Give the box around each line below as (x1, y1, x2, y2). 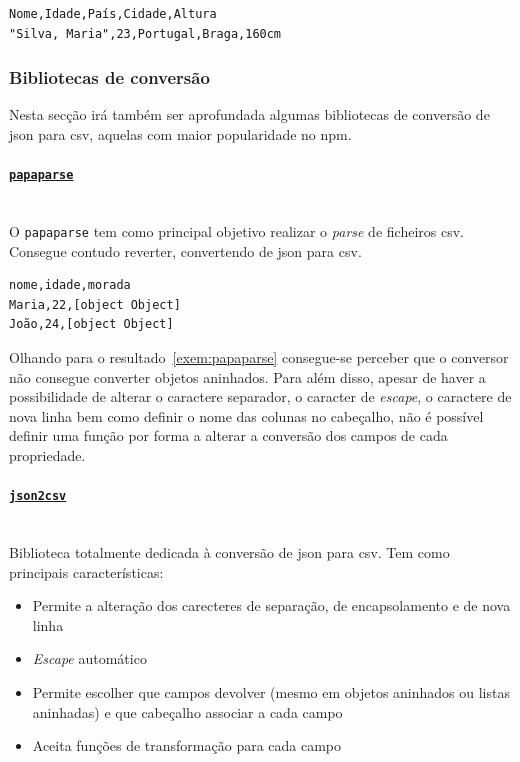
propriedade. (9, 445, 86, 466)
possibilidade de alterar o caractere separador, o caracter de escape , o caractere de (9, 386, 512, 407)
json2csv (9, 489, 67, 504)
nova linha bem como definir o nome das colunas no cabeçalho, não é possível (9, 405, 484, 426)
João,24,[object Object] (9, 317, 174, 332)
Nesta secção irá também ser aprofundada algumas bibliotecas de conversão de (9, 104, 490, 125)
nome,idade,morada (9, 278, 131, 293)
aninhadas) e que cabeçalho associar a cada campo (32, 701, 343, 722)
